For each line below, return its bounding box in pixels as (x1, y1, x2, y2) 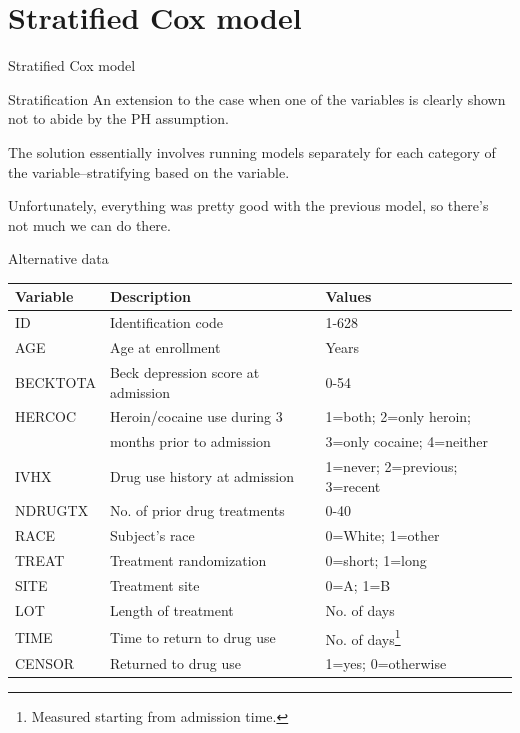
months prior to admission (109, 431, 271, 452)
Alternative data (8, 248, 109, 269)
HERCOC (15, 406, 77, 427)
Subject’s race (109, 525, 195, 546)
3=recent (325, 475, 381, 496)
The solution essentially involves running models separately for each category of (8, 141, 496, 162)
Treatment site (109, 575, 200, 595)
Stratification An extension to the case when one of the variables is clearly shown (8, 88, 506, 109)
